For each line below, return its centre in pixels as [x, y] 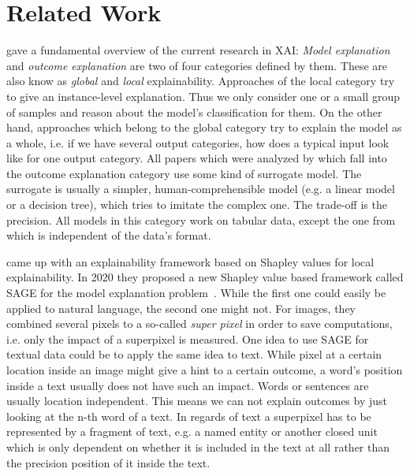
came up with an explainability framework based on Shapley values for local [190, 261]
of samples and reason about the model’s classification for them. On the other [194, 112]
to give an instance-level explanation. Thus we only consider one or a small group [203, 96]
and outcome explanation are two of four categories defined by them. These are [197, 65]
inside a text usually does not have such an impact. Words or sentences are [188, 385]
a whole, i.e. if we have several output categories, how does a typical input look [198, 142]
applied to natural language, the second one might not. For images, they [181, 308]
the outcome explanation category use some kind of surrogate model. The [184, 173]
